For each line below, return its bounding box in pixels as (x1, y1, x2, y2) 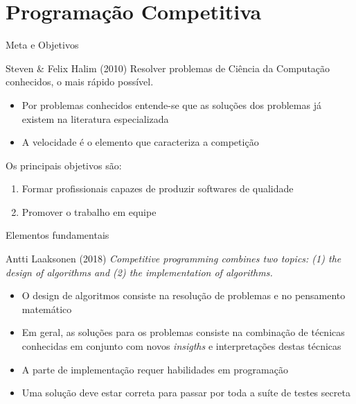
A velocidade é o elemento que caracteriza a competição (21, 135, 259, 149)
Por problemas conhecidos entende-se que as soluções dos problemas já (21, 97, 321, 112)
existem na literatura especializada (21, 111, 169, 126)
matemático (21, 301, 72, 316)
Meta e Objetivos (6, 37, 79, 52)
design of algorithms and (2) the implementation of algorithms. (6, 264, 273, 279)
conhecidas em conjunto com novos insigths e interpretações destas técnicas (21, 339, 341, 353)
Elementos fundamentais (6, 228, 109, 242)
